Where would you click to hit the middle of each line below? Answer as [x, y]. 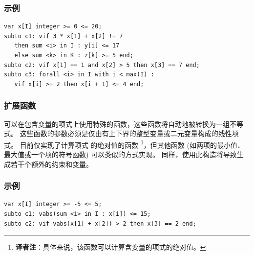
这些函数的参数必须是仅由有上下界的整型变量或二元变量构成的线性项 [129, 133]
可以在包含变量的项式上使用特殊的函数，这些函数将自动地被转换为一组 [117, 124]
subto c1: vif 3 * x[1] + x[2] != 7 [63, 36]
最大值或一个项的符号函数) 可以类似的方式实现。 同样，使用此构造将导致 [120, 154]
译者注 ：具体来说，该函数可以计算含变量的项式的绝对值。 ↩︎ [111, 247]
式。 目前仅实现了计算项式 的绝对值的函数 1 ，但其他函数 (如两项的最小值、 [124, 144]
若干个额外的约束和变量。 [52, 164]
